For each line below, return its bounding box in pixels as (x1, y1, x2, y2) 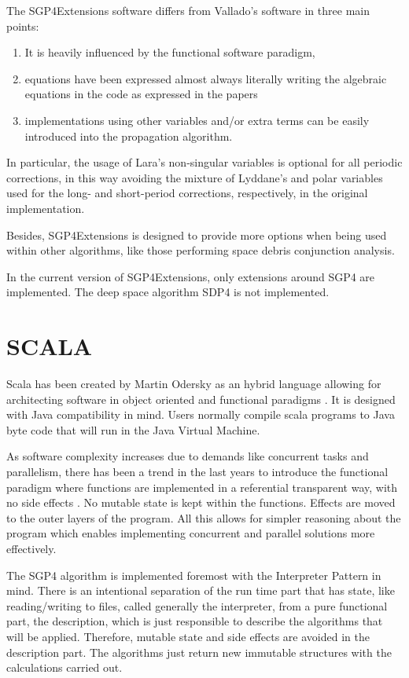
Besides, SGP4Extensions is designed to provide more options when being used (6, 226, 387, 243)
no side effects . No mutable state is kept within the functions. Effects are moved (6, 494, 396, 511)
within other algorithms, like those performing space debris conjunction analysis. (6, 242, 395, 258)
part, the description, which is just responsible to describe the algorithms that (6, 613, 383, 629)
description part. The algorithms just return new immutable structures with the (6, 643, 392, 660)
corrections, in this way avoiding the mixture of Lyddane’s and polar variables (6, 169, 383, 185)
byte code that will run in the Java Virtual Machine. (6, 421, 260, 438)
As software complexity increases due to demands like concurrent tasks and (6, 448, 369, 464)
